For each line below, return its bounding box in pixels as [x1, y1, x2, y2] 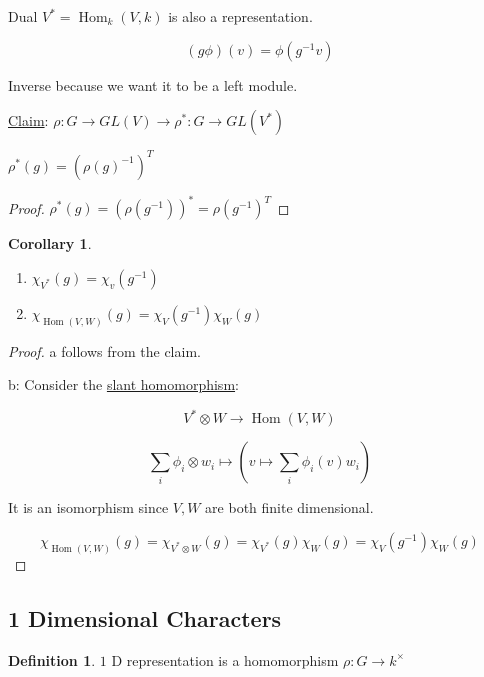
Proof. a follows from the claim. [8, 340, 201, 361]
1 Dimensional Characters [8, 602, 282, 633]
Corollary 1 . [8, 233, 92, 254]
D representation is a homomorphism [111, 649, 339, 670]
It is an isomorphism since [8, 497, 169, 518]
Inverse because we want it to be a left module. [8, 74, 298, 95]
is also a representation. [168, 6, 313, 26]
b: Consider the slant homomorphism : [8, 374, 239, 395]
